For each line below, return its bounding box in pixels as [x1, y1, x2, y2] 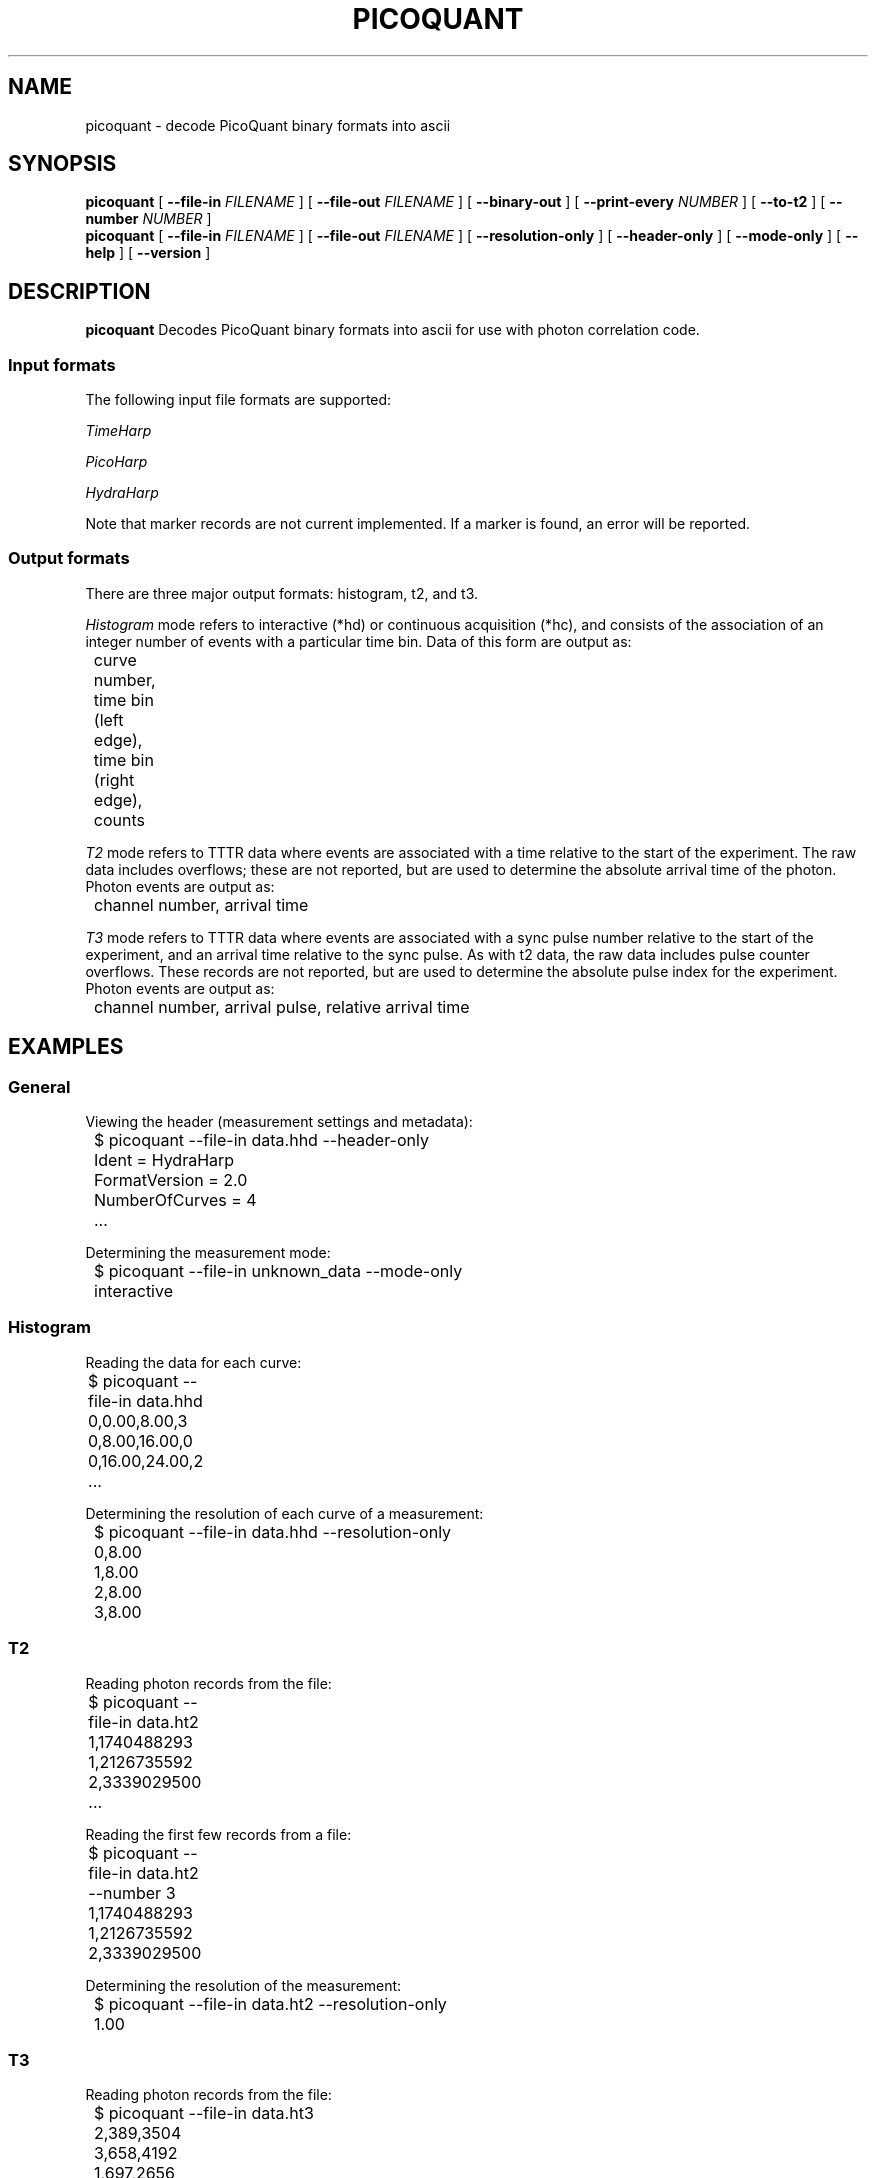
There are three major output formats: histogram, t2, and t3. [85, 584, 479, 602]
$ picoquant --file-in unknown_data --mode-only [94, 1261, 463, 1281]
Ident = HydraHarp [94, 1150, 235, 1170]
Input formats [8, 354, 116, 375]
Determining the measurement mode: [85, 1244, 331, 1261]
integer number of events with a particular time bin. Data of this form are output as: [85, 632, 632, 650]
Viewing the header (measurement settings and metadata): [85, 1113, 473, 1130]
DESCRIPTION [8, 278, 151, 304]
